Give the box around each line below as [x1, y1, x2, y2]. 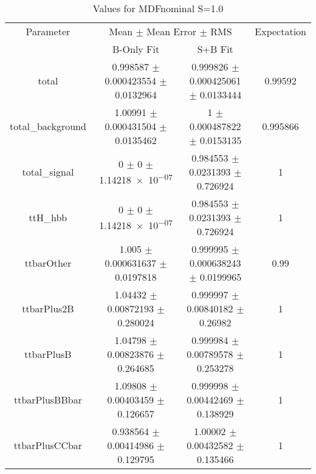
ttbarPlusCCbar [13, 438, 83, 452]
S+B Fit [197, 42, 233, 56]
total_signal [22, 165, 74, 179]
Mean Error [146, 24, 197, 38]
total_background [10, 119, 86, 133]
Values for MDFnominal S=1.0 [92, 1, 224, 15]
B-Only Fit [112, 42, 160, 56]
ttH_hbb [29, 210, 67, 224]
